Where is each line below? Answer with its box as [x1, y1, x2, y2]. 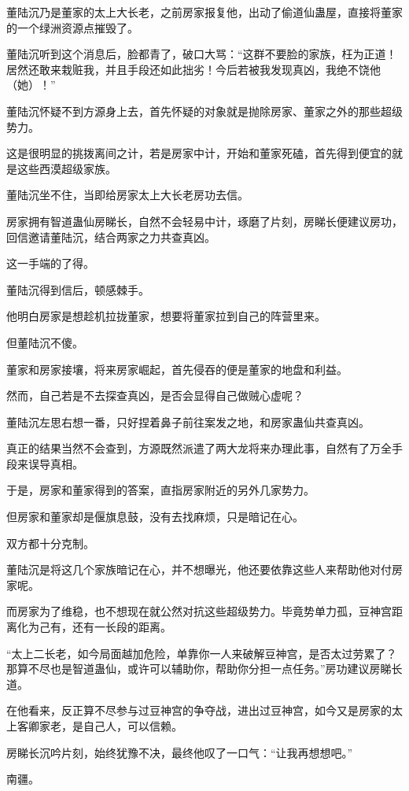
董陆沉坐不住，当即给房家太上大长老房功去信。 [6, 187, 249, 203]
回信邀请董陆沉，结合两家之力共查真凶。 [6, 228, 216, 245]
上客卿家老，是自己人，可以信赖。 [6, 718, 182, 734]
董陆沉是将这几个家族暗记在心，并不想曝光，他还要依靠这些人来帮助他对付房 [6, 561, 403, 578]
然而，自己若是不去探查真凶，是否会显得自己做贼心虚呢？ [6, 387, 304, 404]
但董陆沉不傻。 [6, 334, 83, 350]
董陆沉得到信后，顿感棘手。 [6, 281, 149, 298]
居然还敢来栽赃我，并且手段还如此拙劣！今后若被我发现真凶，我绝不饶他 [6, 61, 381, 77]
